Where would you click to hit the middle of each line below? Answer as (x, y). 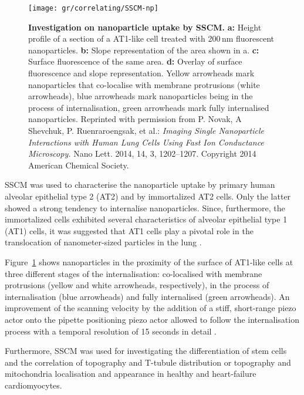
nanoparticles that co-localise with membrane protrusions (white (144, 84)
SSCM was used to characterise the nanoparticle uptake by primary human (140, 185)
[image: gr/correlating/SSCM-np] (93, 8)
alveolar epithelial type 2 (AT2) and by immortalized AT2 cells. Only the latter (148, 196)
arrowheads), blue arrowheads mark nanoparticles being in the (141, 96)
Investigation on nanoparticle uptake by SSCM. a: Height (145, 27)
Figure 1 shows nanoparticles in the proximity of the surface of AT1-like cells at (149, 261)
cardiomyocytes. (33, 385)
